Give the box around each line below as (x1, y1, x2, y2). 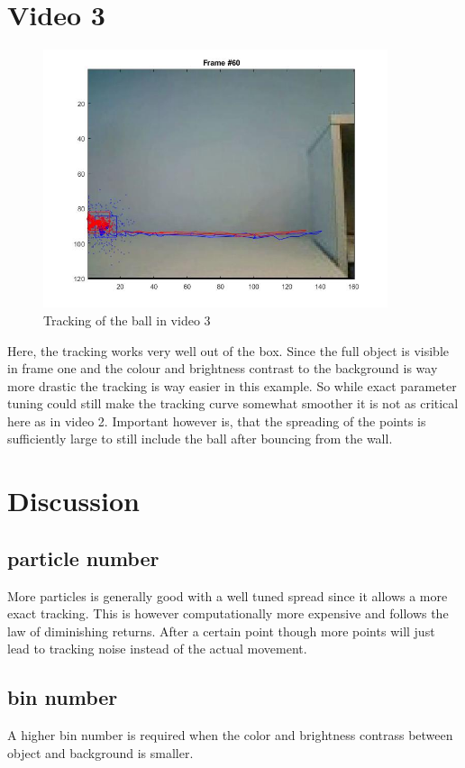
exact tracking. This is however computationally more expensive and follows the (7, 604, 449, 623)
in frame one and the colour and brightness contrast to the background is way (7, 359, 438, 378)
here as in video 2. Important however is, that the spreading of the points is (7, 411, 426, 430)
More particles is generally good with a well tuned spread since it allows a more (7, 586, 448, 605)
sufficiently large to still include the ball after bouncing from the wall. (7, 429, 393, 448)
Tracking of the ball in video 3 (43, 310, 211, 329)
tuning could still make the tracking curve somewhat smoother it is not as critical (7, 394, 459, 413)
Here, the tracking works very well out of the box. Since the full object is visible (7, 341, 449, 360)
